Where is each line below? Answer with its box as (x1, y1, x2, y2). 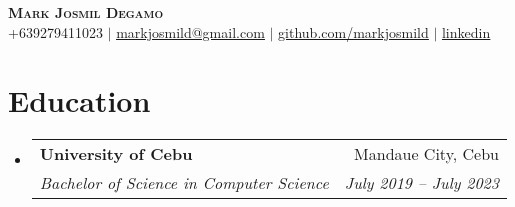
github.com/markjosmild (278, 21, 429, 42)
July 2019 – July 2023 (344, 171, 499, 195)
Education (8, 80, 151, 121)
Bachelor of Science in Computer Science (39, 171, 329, 195)
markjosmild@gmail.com (116, 21, 265, 42)
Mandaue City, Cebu (354, 142, 499, 166)
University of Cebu (39, 142, 193, 166)
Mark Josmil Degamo (8, 2, 164, 22)
